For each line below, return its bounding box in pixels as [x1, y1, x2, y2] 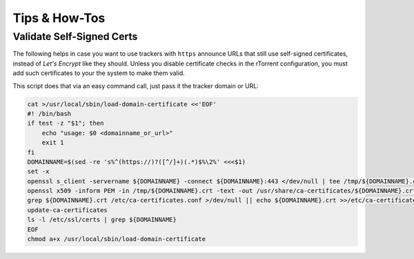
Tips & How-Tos [12, 10, 106, 25]
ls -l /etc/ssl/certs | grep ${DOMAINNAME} [27, 216, 177, 224]
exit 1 [41, 138, 64, 147]
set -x [27, 167, 50, 176]
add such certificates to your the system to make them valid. [12, 69, 186, 77]
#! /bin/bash [27, 110, 72, 117]
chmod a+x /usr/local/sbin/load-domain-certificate [27, 235, 206, 243]
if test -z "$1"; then [27, 119, 104, 127]
